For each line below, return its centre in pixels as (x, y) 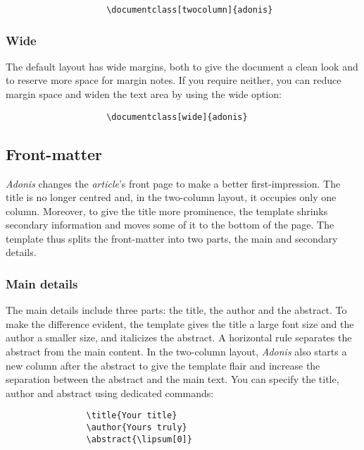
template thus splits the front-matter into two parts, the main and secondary (172, 238)
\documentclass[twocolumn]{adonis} (190, 10)
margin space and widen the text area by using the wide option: (144, 94)
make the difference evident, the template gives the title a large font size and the (180, 323)
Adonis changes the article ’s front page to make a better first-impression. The (173, 183)
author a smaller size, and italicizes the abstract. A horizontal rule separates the (179, 337)
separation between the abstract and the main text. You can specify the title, (172, 379)
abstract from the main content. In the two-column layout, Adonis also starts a (176, 352)
